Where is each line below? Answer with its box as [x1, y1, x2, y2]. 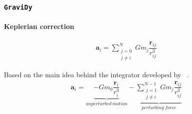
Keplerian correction [4, 21, 74, 31]
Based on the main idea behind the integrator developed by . [4, 70, 189, 80]
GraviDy [4, 3, 33, 11]
